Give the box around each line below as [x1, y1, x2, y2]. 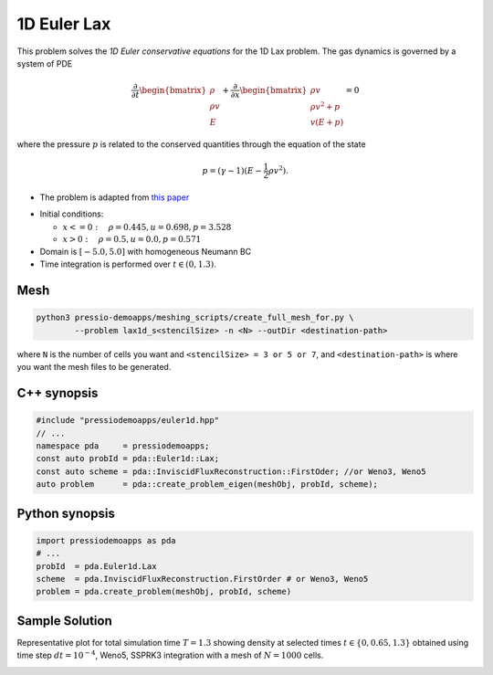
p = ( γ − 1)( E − [202, 165, 262, 175]
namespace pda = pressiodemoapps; [36, 440, 210, 451]
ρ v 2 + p [309, 100, 341, 111]
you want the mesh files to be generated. [16, 362, 172, 373]
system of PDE [16, 58, 73, 69]
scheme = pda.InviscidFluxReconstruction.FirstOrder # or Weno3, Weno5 [36, 574, 369, 584]
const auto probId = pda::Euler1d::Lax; [36, 453, 219, 464]
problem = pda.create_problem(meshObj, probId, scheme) [36, 586, 292, 597]
